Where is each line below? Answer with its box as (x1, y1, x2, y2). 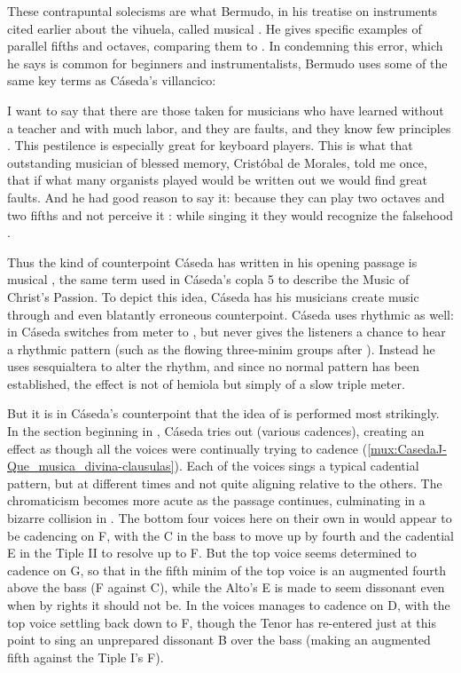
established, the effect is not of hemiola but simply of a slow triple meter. (7, 374, 405, 392)
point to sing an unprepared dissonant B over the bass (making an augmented (7, 630, 431, 649)
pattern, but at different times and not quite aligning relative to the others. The (7, 473, 442, 492)
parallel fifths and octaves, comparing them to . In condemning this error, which (7, 36, 443, 55)
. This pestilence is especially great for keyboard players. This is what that (7, 136, 413, 154)
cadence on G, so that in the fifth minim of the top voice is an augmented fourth (7, 560, 446, 579)
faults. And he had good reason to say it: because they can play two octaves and (7, 187, 445, 206)
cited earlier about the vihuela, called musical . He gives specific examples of (7, 19, 422, 37)
